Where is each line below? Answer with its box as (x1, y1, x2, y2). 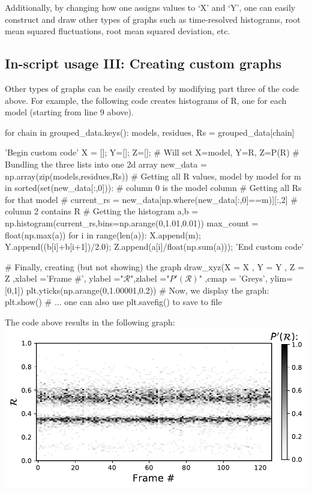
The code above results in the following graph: (5, 316, 175, 328)
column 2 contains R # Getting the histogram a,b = (5, 205, 199, 217)
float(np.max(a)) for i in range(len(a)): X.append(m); (5, 228, 201, 241)
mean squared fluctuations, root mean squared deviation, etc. (5, 25, 230, 37)
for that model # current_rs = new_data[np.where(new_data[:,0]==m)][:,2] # (5, 193, 298, 205)
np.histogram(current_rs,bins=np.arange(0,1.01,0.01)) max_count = (5, 216, 259, 229)
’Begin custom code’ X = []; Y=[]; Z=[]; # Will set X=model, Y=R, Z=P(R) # (5, 146, 299, 159)
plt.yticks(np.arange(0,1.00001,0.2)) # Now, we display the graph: (26, 283, 269, 296)
